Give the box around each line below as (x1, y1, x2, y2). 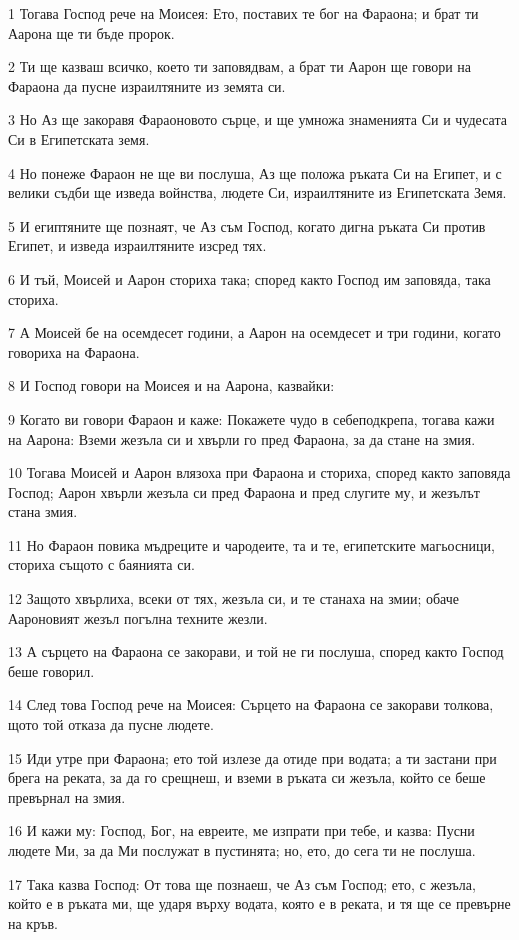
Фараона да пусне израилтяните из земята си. (8, 75, 286, 96)
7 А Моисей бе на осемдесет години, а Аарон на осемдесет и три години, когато (8, 322, 501, 343)
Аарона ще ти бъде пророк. (8, 22, 175, 43)
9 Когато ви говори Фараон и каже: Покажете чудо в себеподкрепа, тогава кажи (8, 408, 495, 429)
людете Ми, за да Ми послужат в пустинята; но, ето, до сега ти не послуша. (8, 840, 476, 860)
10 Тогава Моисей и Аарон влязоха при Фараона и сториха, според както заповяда (8, 462, 511, 483)
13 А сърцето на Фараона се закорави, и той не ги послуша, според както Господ (8, 641, 504, 662)
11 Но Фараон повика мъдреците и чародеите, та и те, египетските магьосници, (8, 534, 495, 555)
